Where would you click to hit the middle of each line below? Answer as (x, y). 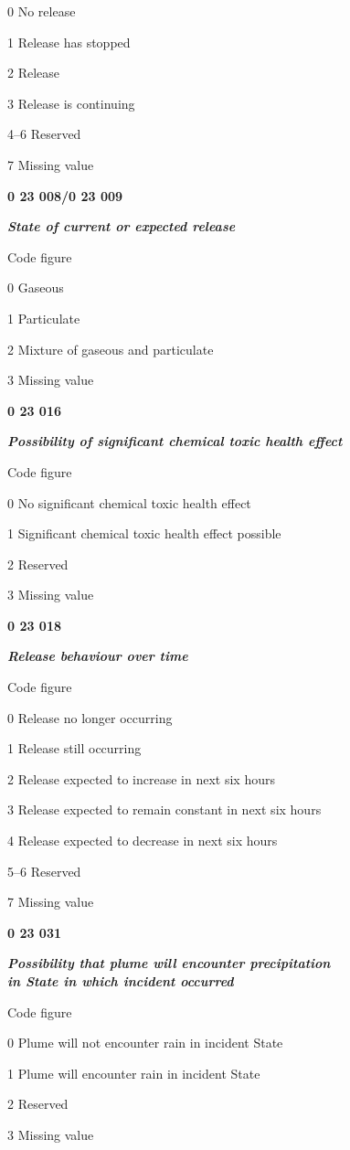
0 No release (42, 11)
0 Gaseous (36, 287)
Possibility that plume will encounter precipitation (169, 963)
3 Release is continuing (71, 103)
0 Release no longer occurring (90, 717)
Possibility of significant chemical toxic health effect (175, 441)
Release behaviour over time (98, 656)
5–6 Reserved (44, 871)
